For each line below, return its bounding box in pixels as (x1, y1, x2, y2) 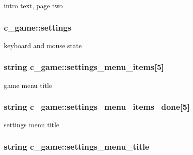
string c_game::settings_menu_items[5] (4, 61, 164, 73)
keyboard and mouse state (4, 40, 82, 50)
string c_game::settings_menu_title (4, 140, 149, 152)
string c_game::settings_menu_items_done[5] (4, 101, 190, 113)
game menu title (4, 80, 52, 90)
